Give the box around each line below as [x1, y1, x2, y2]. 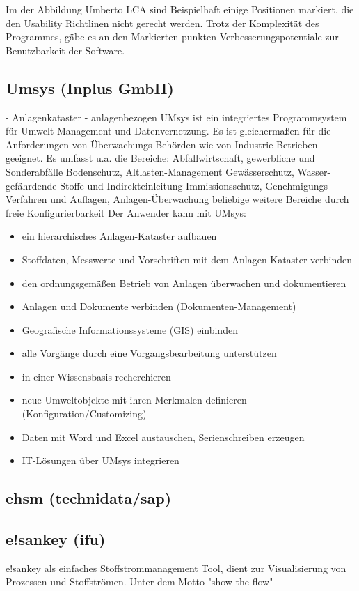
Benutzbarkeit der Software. [6, 43, 125, 57]
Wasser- [297, 164, 331, 178]
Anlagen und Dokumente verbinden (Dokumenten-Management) [22, 299, 296, 314]
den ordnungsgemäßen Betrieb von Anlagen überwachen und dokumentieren [22, 275, 346, 290]
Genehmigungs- [265, 178, 331, 192]
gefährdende [6, 178, 57, 192]
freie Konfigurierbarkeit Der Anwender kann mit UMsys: [6, 205, 246, 220]
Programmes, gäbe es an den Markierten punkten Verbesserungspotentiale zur [6, 29, 339, 44]
